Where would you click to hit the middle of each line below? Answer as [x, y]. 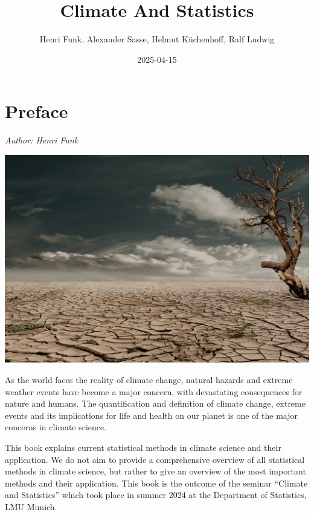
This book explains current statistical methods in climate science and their [143, 447]
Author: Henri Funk [42, 140]
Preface [37, 111]
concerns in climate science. [56, 427]
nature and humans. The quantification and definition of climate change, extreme [155, 403]
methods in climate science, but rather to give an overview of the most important [155, 471]
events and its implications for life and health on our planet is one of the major [152, 415]
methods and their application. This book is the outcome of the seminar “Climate [156, 483]
